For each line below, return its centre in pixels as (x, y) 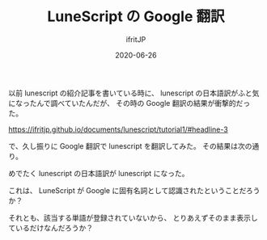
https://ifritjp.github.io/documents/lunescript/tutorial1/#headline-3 (118, 129)
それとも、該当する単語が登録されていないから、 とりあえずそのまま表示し (133, 217)
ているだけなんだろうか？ (51, 228)
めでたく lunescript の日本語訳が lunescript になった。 (99, 173)
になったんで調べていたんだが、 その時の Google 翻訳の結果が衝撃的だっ (129, 103)
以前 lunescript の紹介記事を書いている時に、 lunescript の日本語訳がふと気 (134, 93)
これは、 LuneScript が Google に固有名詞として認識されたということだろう (134, 190)
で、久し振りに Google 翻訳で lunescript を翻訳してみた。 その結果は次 (127, 145)
